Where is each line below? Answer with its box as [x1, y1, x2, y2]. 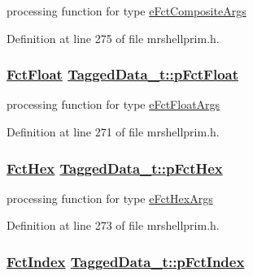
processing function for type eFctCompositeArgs [7, 2, 246, 19]
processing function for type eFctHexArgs [7, 189, 213, 206]
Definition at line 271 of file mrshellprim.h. [7, 123, 220, 140]
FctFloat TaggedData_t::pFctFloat [7, 64, 239, 84]
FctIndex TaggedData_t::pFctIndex [7, 251, 245, 271]
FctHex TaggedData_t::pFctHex [7, 157, 223, 178]
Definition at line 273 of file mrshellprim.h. [7, 217, 220, 234]
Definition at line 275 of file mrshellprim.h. [7, 29, 220, 46]
